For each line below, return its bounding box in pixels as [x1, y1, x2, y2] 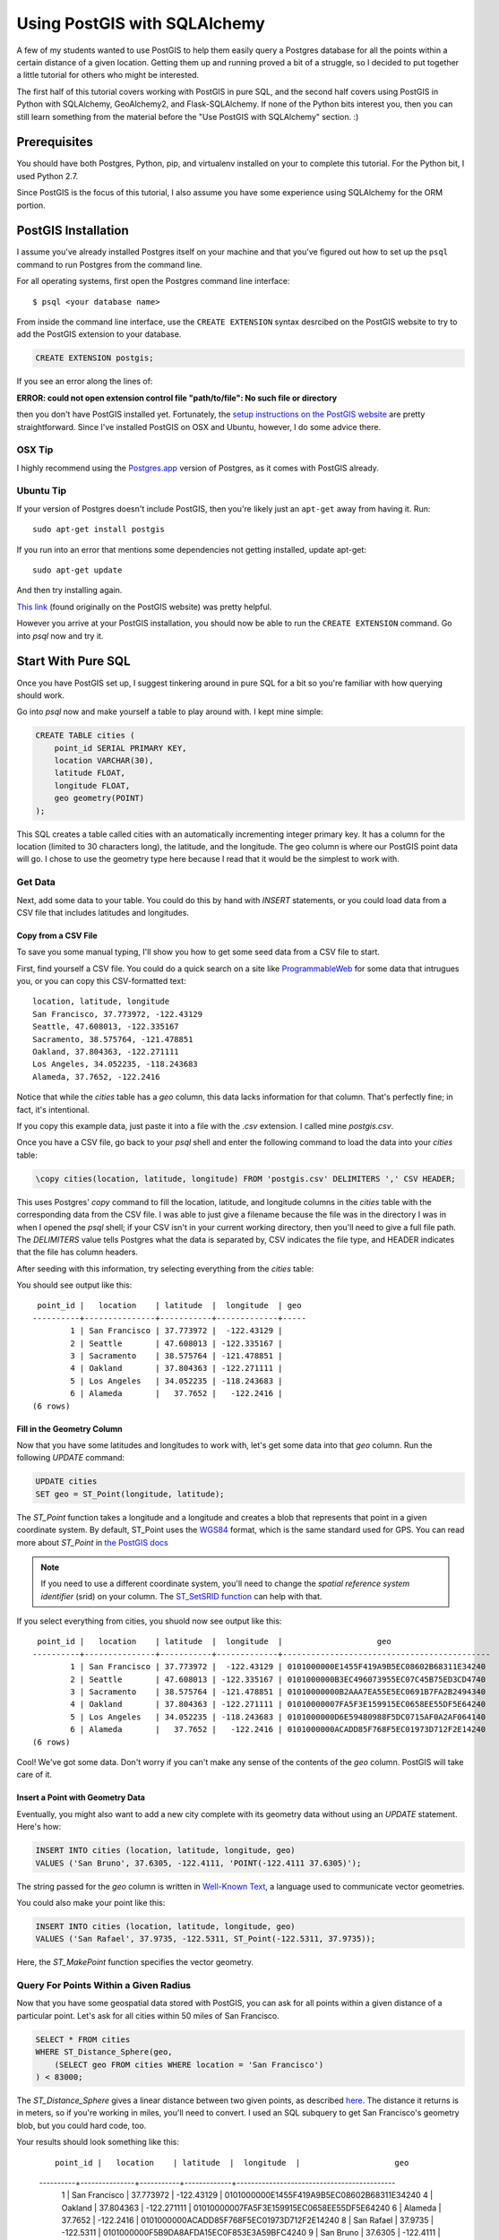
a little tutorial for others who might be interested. [16, 70, 200, 81]
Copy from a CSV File [16, 930, 98, 941]
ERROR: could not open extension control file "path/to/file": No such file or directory [16, 392, 338, 403]
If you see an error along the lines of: [16, 376, 153, 387]
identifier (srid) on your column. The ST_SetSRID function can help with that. [40, 1590, 323, 1601]
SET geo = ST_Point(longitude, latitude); [35, 1488, 225, 1499]
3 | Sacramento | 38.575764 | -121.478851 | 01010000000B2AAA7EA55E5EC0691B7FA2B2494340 [70, 1687, 486, 1697]
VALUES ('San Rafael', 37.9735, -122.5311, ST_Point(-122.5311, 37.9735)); [35, 1934, 376, 1944]
